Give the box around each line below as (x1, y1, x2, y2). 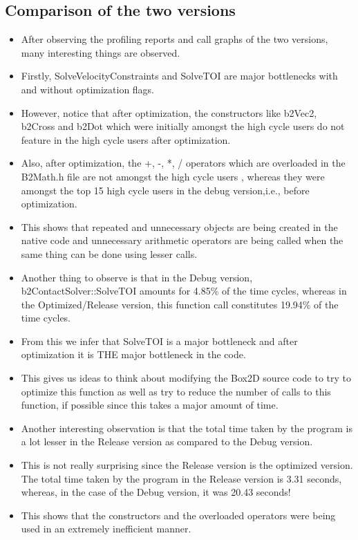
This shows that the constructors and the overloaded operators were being (21, 508, 336, 522)
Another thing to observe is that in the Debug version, (21, 270, 253, 284)
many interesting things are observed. (21, 45, 180, 59)
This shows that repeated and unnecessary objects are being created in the (21, 219, 338, 234)
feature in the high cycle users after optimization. (21, 132, 231, 147)
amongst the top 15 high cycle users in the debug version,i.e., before (21, 183, 310, 197)
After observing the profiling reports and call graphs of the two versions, (21, 32, 328, 46)
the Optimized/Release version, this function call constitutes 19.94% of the (21, 297, 339, 311)
